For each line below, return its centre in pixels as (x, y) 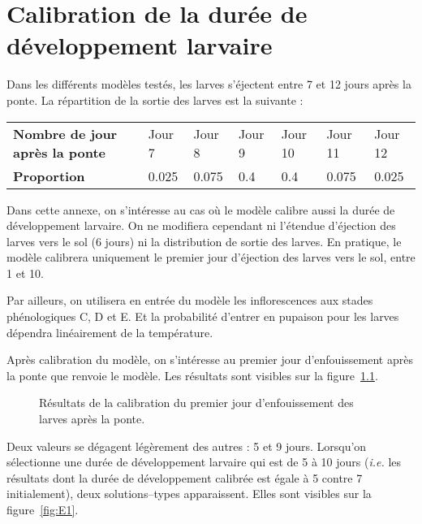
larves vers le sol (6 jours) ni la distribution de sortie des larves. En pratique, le (204, 241)
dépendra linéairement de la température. (110, 332)
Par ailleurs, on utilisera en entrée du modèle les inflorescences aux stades (190, 300)
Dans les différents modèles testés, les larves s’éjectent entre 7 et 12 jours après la (209, 84)
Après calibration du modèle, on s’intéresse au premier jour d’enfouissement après (210, 359)
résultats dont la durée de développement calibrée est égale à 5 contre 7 (185, 477)
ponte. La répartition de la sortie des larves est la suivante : (155, 100)
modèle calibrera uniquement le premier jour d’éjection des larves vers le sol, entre (211, 257)
